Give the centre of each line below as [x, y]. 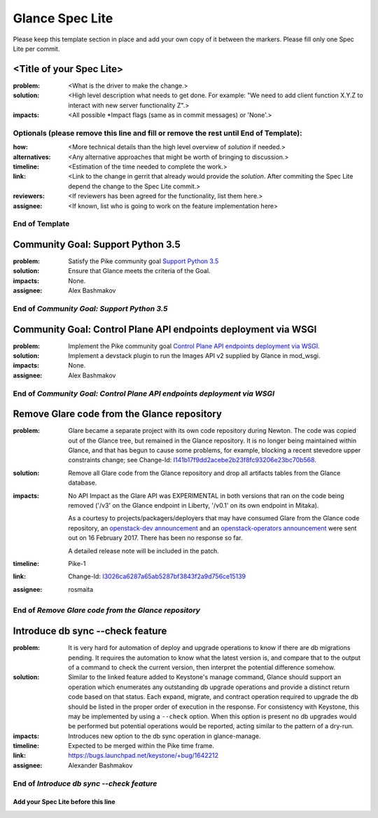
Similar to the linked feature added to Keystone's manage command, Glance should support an [205, 677]
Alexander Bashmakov [100, 765]
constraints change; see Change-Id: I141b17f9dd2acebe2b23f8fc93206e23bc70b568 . [192, 460]
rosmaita [81, 589]
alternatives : [32, 157]
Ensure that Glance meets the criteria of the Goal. [139, 271]
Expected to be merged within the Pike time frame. [141, 746]
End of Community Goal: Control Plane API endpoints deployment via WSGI [144, 394]
